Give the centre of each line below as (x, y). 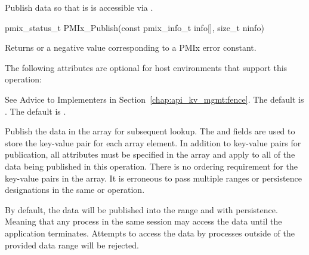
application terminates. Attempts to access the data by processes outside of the (150, 233)
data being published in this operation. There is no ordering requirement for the (151, 166)
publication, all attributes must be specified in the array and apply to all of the (150, 154)
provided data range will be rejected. (72, 245)
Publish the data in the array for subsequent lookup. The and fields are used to (150, 131)
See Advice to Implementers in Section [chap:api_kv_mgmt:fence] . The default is (154, 99)
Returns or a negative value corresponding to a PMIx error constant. (131, 47)
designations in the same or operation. (75, 190)
